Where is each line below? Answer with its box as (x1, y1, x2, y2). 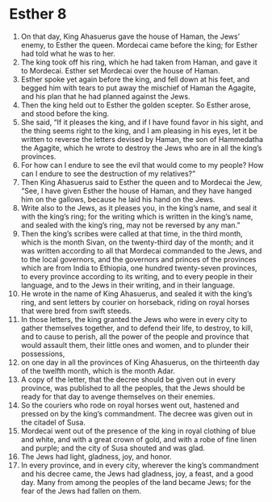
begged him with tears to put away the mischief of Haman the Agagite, (20, 82, 257, 93)
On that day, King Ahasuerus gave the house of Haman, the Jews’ (20, 31, 241, 41)
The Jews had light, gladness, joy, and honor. (20, 451, 172, 461)
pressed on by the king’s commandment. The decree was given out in (20, 408, 253, 418)
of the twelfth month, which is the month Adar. (20, 366, 176, 375)
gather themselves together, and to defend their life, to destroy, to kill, (20, 323, 253, 333)
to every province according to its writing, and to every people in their (20, 271, 253, 281)
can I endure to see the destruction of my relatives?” (20, 169, 196, 178)
